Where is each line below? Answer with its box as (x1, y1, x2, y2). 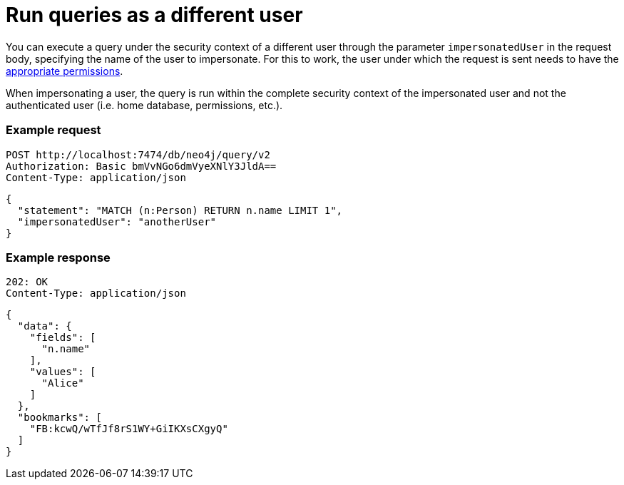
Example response (6, 250, 111, 265)
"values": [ (29, 366, 96, 378)
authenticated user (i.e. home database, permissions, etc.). (6, 98, 283, 111)
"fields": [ (29, 332, 96, 344)
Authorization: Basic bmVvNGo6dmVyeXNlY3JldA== (6, 160, 277, 172)
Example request (6, 123, 101, 138)
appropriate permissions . (6, 64, 123, 77)
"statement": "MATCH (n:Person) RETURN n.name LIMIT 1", (17, 204, 343, 216)
